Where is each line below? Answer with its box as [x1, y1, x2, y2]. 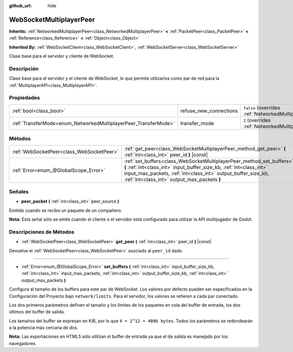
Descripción [9, 65, 39, 72]
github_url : [9, 3, 32, 8]
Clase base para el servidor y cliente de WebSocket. [9, 53, 115, 59]
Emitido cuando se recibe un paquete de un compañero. [9, 207, 122, 213]
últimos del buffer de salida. [9, 309, 65, 315]
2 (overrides [243, 117, 271, 124]
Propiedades [9, 94, 40, 101]
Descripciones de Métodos [9, 228, 75, 235]
